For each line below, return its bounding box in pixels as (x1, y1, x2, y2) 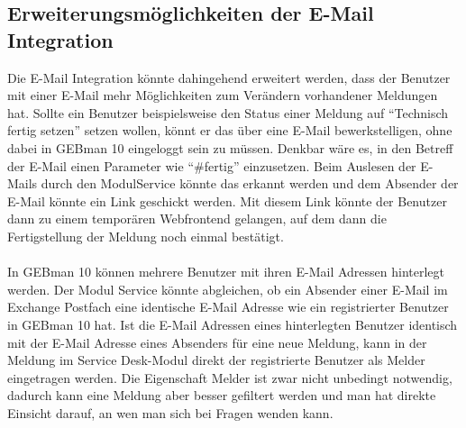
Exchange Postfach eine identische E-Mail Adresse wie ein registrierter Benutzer (7, 297, 449, 316)
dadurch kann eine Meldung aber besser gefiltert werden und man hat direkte (7, 386, 436, 405)
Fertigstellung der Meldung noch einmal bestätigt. (7, 226, 284, 245)
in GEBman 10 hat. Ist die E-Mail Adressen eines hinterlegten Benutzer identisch (7, 314, 458, 333)
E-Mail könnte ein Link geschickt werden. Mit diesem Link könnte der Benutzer (7, 191, 447, 210)
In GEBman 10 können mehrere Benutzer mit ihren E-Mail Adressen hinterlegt (7, 262, 445, 281)
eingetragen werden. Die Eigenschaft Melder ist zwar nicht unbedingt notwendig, (7, 368, 452, 387)
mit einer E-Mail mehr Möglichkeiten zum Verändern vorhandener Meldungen (7, 86, 438, 105)
